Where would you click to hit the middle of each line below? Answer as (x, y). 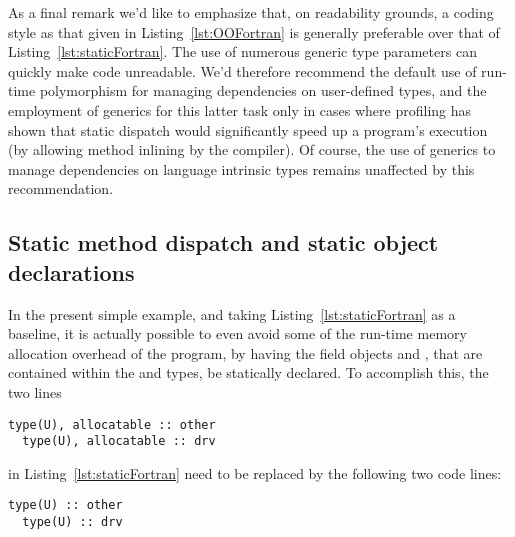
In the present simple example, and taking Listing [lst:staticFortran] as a (232, 313)
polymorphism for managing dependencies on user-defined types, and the (263, 90)
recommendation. (61, 188)
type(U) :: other (65, 505)
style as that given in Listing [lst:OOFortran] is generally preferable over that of (254, 31)
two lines (35, 391)
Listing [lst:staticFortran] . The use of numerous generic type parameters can (242, 51)
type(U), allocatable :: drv (119, 441)
